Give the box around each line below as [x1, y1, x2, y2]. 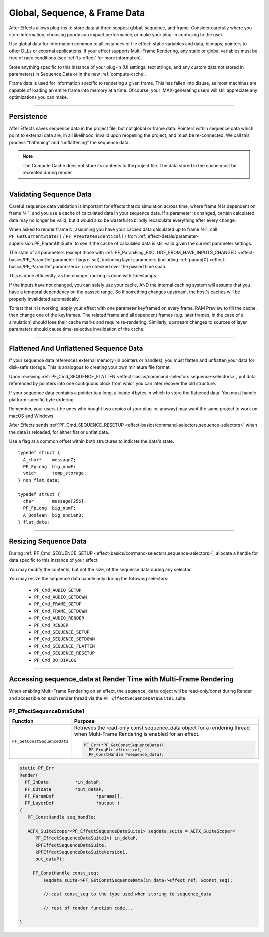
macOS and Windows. [9, 413, 55, 419]
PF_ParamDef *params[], [25, 793, 123, 799]
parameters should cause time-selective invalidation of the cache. [9, 326, 145, 332]
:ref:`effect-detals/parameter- [138, 233, 199, 239]
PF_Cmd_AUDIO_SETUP [34, 587, 82, 593]
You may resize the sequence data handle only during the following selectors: [9, 576, 169, 582]
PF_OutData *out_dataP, [25, 786, 104, 792]
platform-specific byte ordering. [9, 396, 75, 402]
